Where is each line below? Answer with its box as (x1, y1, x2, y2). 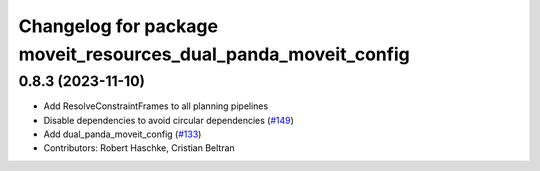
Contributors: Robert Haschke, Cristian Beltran (43, 142, 235, 154)
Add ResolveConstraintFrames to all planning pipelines (43, 100, 269, 112)
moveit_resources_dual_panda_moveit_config (18, 43, 410, 65)
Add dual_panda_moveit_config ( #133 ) (43, 128, 202, 140)
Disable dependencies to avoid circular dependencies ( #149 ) (43, 114, 295, 126)
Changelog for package (18, 15, 219, 37)
